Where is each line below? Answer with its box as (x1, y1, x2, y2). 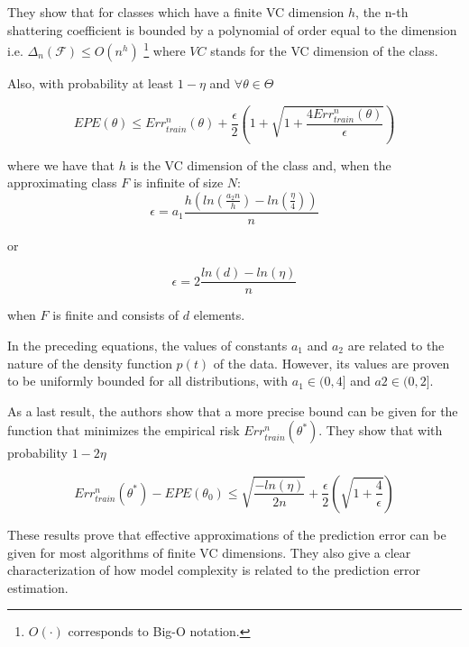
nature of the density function (7, 353, 172, 372)
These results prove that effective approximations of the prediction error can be (7, 524, 446, 543)
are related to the (347, 336, 445, 354)
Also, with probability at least (7, 73, 174, 92)
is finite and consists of (52, 305, 179, 324)
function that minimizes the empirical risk (7, 421, 240, 440)
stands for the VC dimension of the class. (210, 41, 438, 59)
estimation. (7, 578, 69, 597)
